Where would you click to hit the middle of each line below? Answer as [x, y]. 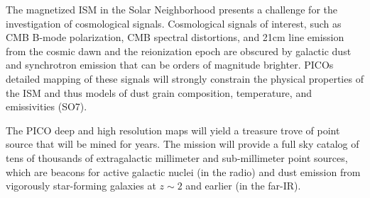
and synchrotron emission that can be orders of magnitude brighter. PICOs [170, 65]
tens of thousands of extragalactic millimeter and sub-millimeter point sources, [177, 157]
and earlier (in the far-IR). [243, 186]
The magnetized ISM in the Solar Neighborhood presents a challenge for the [172, 9]
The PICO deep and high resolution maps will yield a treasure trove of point [173, 130]
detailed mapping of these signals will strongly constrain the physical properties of [185, 78]
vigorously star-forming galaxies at [81, 186]
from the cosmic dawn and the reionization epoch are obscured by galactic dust [179, 51]
